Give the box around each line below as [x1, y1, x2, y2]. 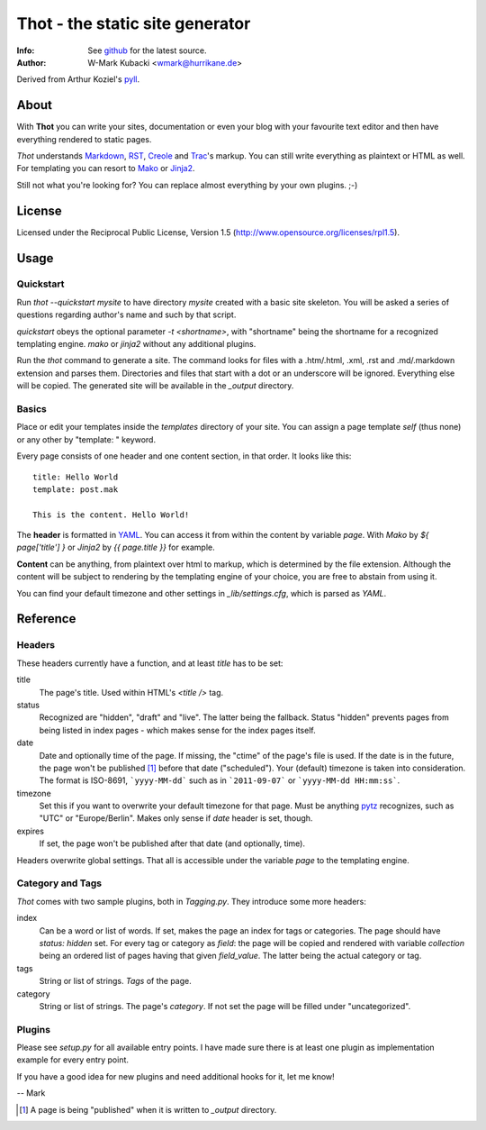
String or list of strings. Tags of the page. [39, 976, 193, 987]
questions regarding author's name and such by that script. [16, 309, 237, 320]
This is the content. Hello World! [32, 509, 190, 520]
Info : [16, 45, 35, 56]
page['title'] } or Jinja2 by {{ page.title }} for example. [16, 542, 215, 553]
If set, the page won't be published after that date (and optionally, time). [39, 838, 306, 849]
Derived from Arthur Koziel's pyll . [16, 74, 139, 85]
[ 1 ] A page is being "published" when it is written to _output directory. [19, 1104, 277, 1115]
